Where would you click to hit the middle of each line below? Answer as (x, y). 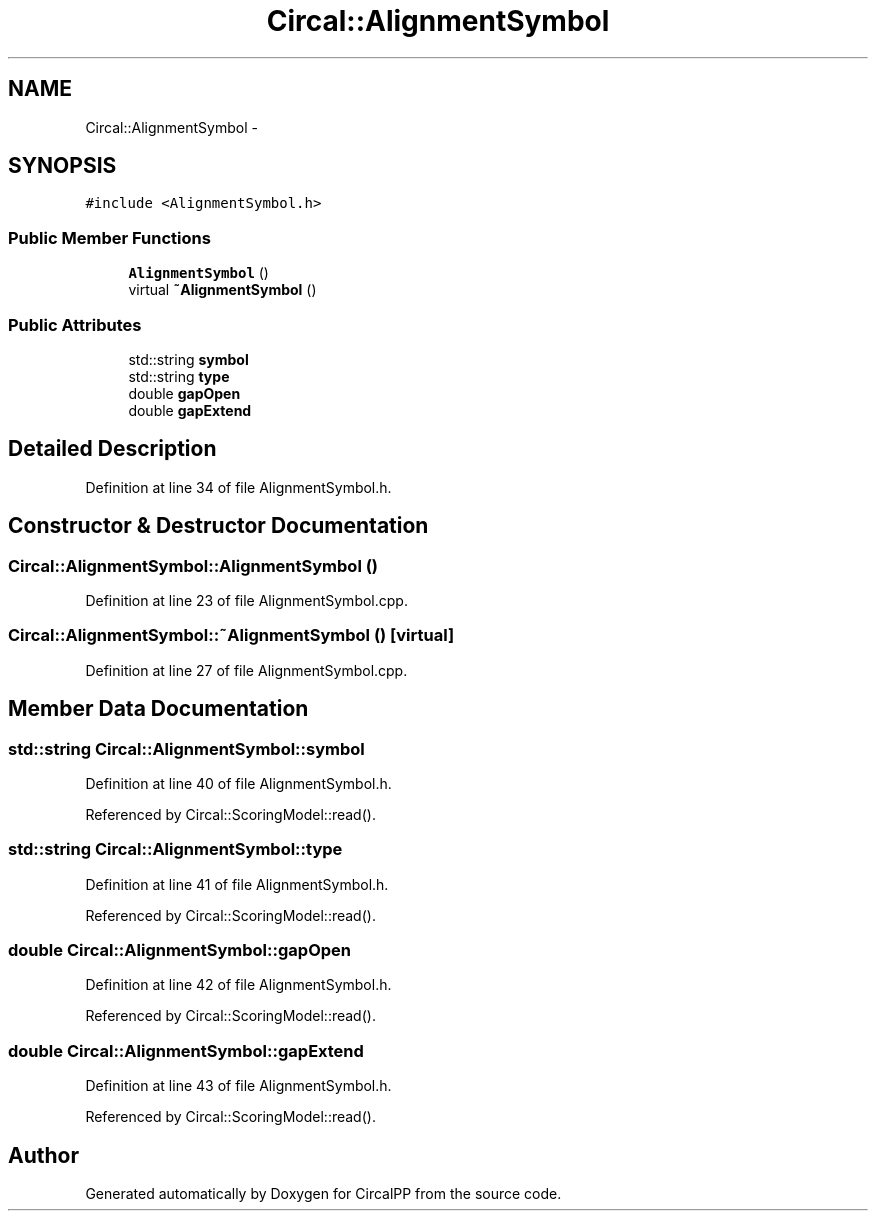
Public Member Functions (109, 237)
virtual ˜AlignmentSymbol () (222, 290)
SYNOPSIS (62, 166)
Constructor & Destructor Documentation (218, 526)
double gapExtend (190, 410)
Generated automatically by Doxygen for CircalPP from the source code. (323, 1194)
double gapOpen (184, 393)
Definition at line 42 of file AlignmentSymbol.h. (238, 985)
